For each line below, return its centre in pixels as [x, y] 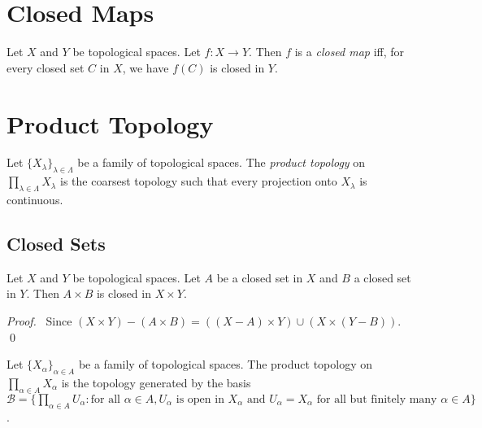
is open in [200, 399]
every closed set [46, 67]
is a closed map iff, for [350, 52]
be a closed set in [260, 277]
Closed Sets [56, 244]
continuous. [35, 200]
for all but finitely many [377, 399]
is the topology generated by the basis [156, 382]
